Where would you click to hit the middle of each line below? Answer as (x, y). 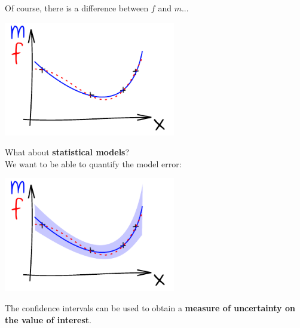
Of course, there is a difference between (77, 8)
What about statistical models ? (67, 152)
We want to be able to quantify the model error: (93, 163)
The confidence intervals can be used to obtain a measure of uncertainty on (150, 307)
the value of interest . (48, 319)
